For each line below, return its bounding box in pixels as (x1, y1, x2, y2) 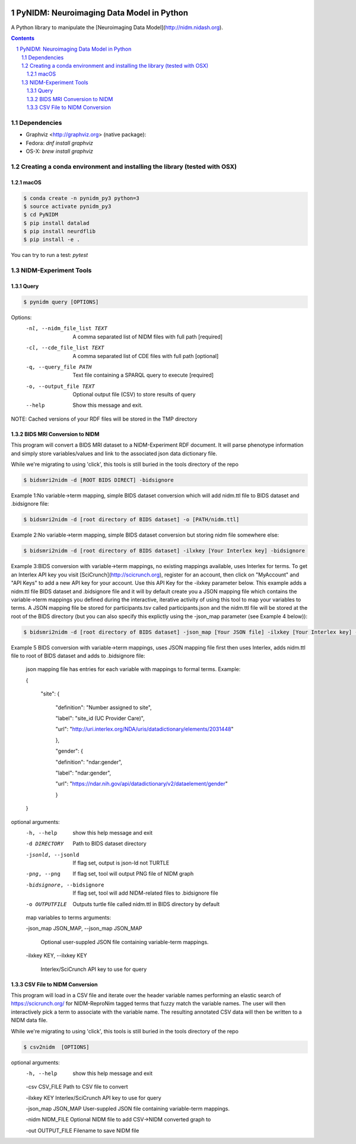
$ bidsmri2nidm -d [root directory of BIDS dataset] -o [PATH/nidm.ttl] (23, 516, 240, 523)
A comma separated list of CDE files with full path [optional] (72, 352, 219, 359)
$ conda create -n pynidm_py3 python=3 (23, 195, 139, 202)
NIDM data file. (11, 1017, 48, 1024)
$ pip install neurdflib (23, 228, 96, 235)
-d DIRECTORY (26, 841, 64, 847)
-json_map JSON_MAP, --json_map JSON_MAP (26, 925, 142, 932)
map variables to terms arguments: (26, 914, 112, 922)
